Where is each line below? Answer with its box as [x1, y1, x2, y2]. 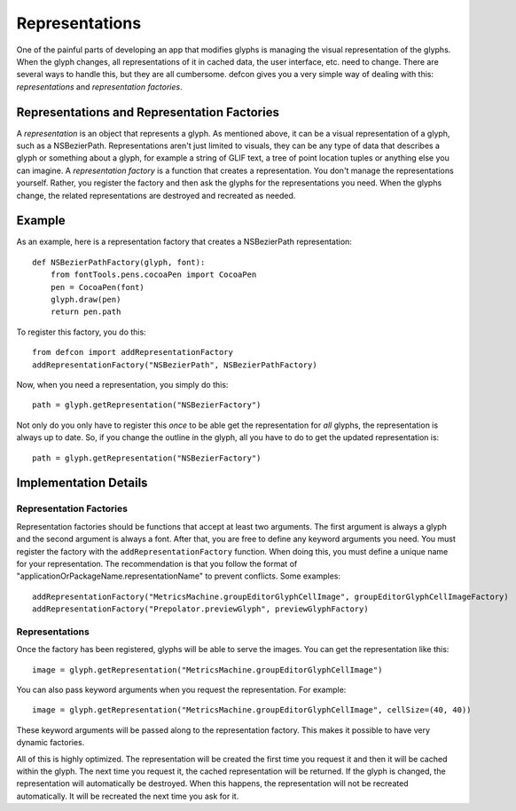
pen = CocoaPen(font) [50, 282, 145, 292]
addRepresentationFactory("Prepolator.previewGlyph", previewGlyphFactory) [32, 604, 369, 614]
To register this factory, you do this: [16, 327, 146, 337]
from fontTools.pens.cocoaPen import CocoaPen [50, 270, 257, 280]
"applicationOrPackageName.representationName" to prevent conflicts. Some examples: [16, 571, 341, 581]
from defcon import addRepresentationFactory [32, 347, 234, 358]
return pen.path [50, 307, 121, 317]
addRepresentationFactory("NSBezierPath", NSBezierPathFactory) [32, 359, 318, 370]
